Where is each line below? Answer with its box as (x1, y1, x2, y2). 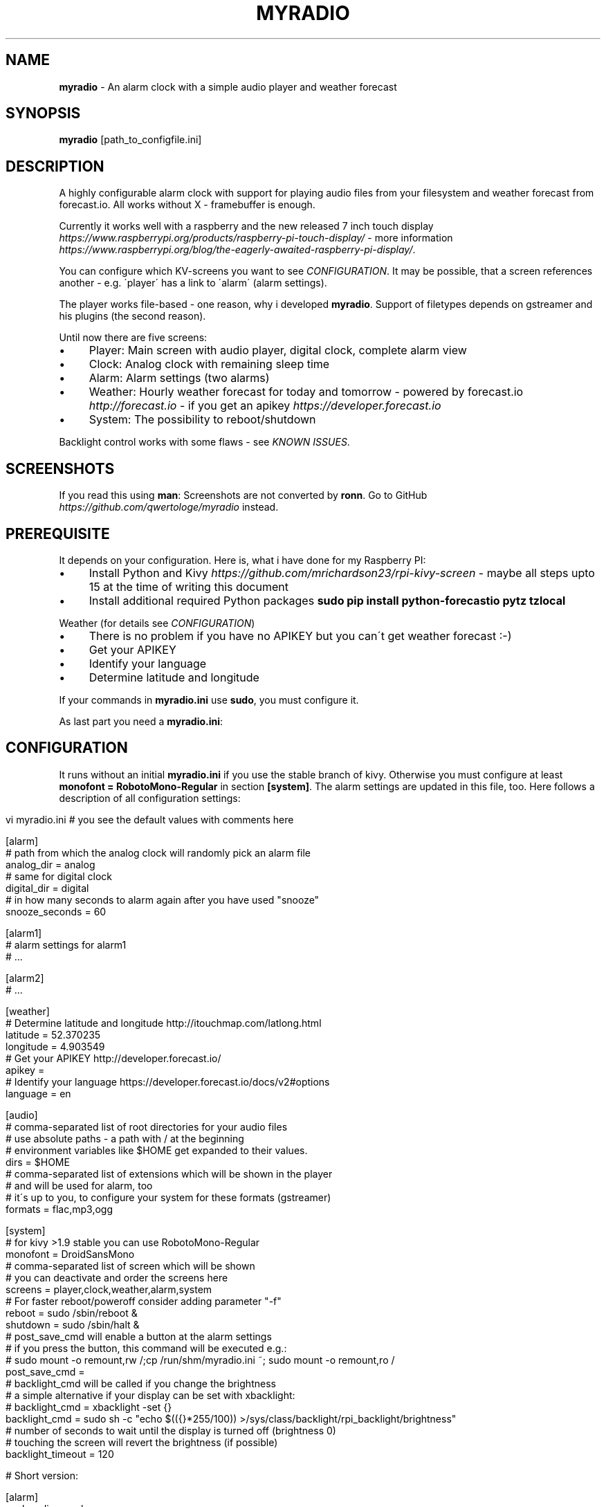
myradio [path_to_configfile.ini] (59, 134, 202, 146)
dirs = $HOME (6, 1156, 70, 1168)
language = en (6, 1087, 71, 1099)
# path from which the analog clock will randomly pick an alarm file (6, 846, 311, 859)
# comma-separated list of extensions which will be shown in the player (6, 1167, 333, 1180)
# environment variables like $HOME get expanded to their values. (6, 1144, 308, 1156)
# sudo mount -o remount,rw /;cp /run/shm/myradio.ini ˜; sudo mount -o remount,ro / (6, 1353, 395, 1366)
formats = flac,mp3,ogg (6, 1203, 113, 1215)
